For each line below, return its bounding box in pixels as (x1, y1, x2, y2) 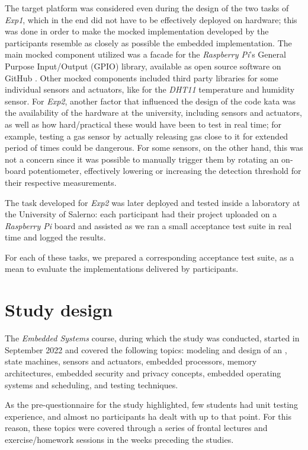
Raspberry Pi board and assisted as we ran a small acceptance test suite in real (5, 219, 292, 232)
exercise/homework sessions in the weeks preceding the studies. (5, 433, 234, 445)
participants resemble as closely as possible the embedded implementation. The (5, 36, 292, 49)
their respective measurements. (5, 176, 117, 188)
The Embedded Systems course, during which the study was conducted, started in (5, 332, 300, 344)
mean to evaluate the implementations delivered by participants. (5, 262, 239, 275)
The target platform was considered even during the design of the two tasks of (5, 2, 289, 14)
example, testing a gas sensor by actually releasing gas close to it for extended (5, 129, 288, 142)
